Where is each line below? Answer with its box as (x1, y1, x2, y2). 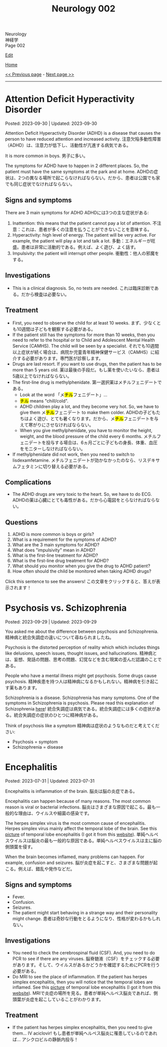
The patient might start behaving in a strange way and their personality (12, 909, 158, 915)
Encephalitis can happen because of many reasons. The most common (5, 798, 151, 804)
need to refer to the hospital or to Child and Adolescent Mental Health (12, 337, 155, 343)
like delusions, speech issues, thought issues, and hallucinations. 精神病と (5, 650, 158, 656)
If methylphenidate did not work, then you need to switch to (12, 451, 135, 457)
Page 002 (5, 43, 25, 49)
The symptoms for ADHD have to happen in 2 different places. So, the (5, 163, 148, 169)
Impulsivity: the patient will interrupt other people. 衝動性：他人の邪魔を (12, 250, 160, 256)
